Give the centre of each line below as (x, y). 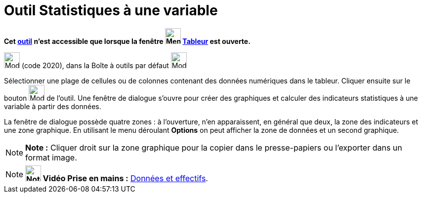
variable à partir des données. (53, 106)
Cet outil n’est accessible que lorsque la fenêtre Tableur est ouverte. (127, 41)
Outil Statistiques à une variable (111, 10)
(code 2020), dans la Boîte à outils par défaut (95, 65)
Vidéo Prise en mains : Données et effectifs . (125, 178)
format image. (51, 157)
